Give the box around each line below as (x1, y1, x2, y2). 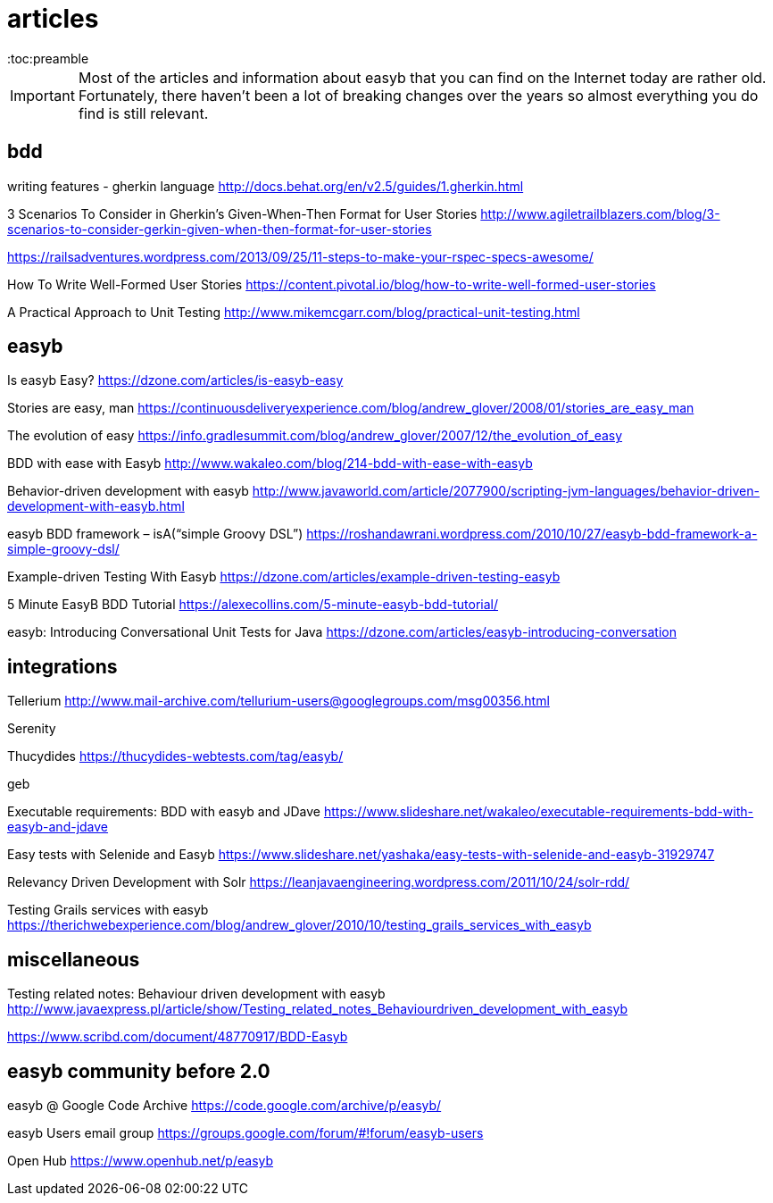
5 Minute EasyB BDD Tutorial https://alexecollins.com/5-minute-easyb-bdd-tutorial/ (7, 597, 499, 613)
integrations (7, 655, 118, 678)
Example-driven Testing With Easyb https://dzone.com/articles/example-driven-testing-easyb (7, 569, 561, 585)
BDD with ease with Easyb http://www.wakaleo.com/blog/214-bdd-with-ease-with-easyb (7, 455, 533, 472)
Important (10, 86, 75, 104)
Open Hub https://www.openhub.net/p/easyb (7, 1152, 274, 1168)
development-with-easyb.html (7, 498, 185, 514)
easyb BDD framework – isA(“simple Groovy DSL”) (7, 526, 303, 542)
